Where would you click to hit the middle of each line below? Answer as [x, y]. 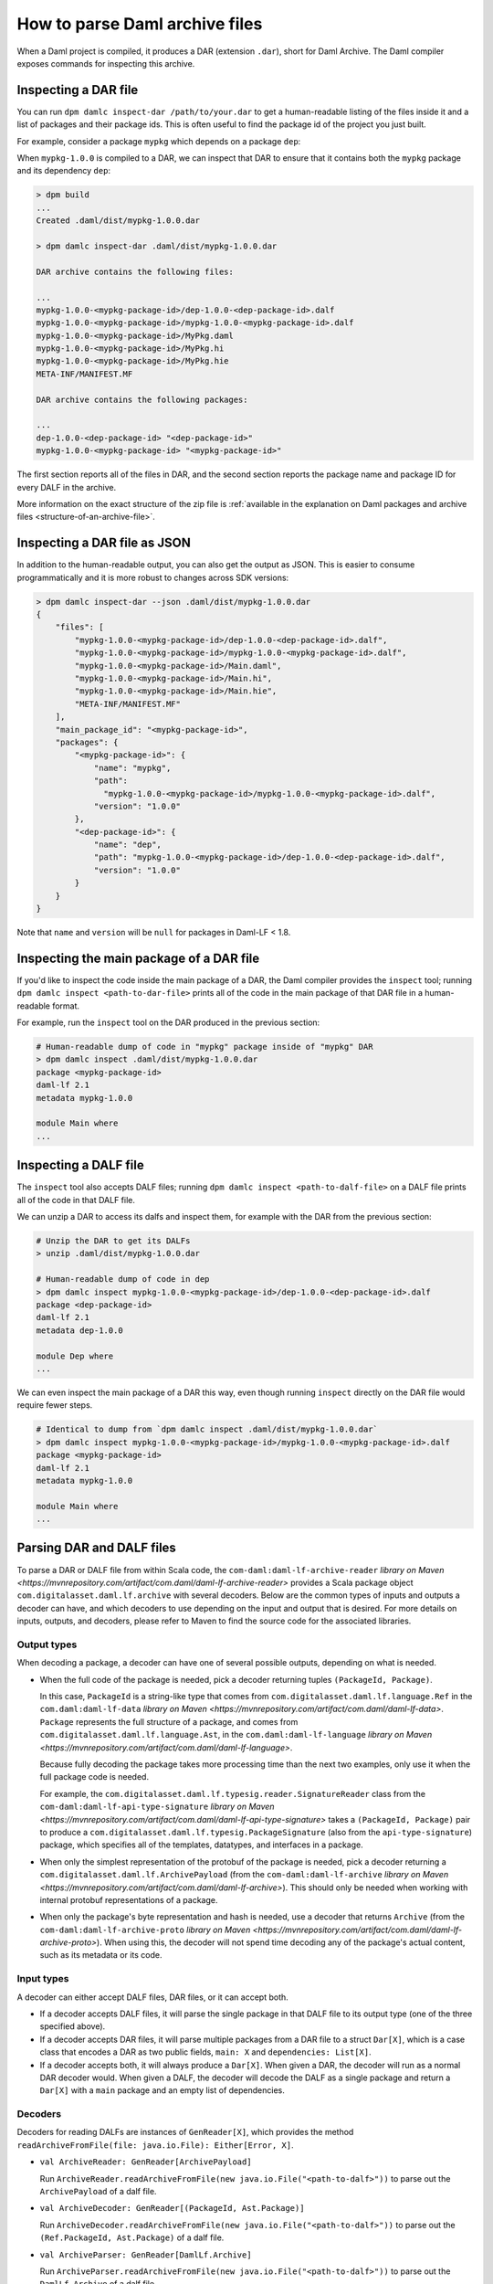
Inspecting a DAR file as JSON [104, 543]
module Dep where [75, 1356]
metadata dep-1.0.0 [79, 1330]
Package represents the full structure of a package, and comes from [169, 1721]
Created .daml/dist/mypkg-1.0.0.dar [118, 221]
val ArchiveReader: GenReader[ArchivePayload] [146, 2162]
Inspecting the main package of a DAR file [138, 958]
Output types [47, 1644]
